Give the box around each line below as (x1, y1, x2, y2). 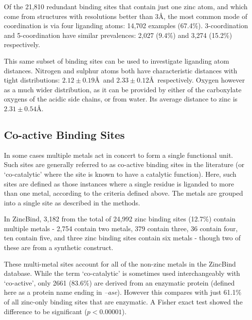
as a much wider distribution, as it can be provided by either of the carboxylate (4, 84, 242, 94)
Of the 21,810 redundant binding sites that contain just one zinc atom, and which (4, 1, 248, 11)
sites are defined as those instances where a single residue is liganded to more (4, 178, 234, 188)
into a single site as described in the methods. (4, 197, 141, 207)
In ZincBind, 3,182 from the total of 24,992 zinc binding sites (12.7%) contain (4, 214, 236, 224)
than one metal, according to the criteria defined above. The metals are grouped (4, 188, 243, 198)
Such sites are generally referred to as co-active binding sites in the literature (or (4, 159, 245, 169)
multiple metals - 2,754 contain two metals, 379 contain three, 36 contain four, (4, 223, 238, 233)
